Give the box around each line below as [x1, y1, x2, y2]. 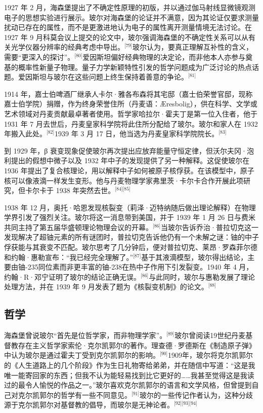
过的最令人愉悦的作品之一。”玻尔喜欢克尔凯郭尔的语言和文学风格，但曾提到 [4, 380, 252, 390]
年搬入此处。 [4, 128, 47, 139]
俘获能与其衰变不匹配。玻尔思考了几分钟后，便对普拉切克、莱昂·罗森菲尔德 [4, 242, 257, 252]
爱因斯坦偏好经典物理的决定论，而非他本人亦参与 [82, 51, 246, 62]
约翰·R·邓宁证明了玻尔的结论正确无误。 [4, 271, 141, 282]
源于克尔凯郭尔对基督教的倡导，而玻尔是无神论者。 [4, 399, 174, 410]
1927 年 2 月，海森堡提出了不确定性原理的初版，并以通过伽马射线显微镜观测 [4, 2, 255, 12]
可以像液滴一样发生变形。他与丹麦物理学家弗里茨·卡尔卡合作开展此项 [11, 175, 243, 185]
